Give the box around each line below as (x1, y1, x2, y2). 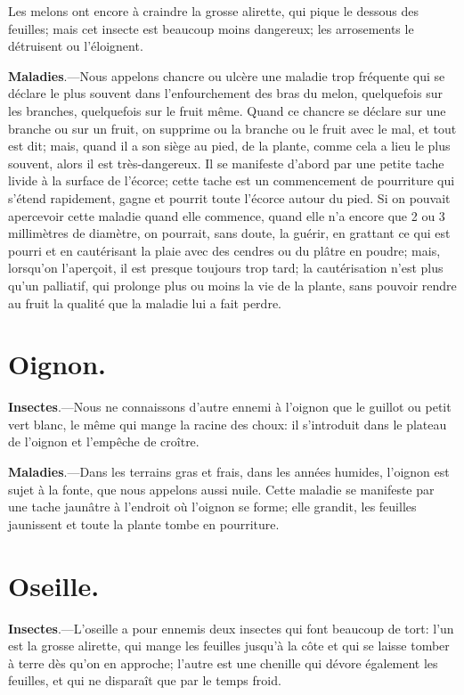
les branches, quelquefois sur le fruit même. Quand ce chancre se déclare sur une (8, 101, 446, 119)
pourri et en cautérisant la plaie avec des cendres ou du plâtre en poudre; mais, (8, 241, 441, 259)
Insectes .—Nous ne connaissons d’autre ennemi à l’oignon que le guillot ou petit (8, 397, 452, 416)
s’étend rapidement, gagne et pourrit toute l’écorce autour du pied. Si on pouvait (8, 188, 451, 207)
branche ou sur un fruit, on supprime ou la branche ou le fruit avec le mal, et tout (8, 119, 457, 137)
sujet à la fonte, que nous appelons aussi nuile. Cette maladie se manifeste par (8, 479, 435, 498)
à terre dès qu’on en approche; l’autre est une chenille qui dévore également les (8, 653, 438, 672)
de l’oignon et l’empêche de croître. (8, 432, 199, 451)
